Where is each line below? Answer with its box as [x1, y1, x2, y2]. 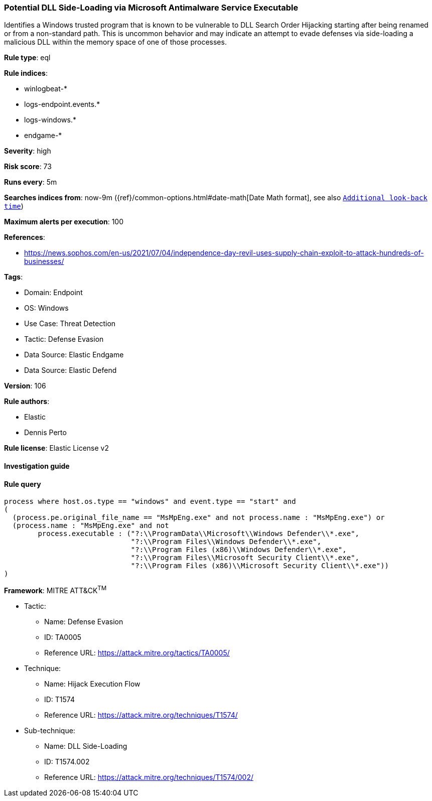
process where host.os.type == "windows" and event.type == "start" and [4, 497, 296, 506]
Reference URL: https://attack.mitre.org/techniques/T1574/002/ [44, 772, 253, 781]
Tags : [4, 273, 23, 282]
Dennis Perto [24, 428, 67, 437]
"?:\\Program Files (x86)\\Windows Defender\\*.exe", [130, 546, 347, 554]
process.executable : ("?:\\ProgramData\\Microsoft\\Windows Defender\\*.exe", [38, 529, 360, 538]
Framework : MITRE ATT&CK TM [4, 585, 107, 595]
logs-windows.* [24, 115, 76, 124]
